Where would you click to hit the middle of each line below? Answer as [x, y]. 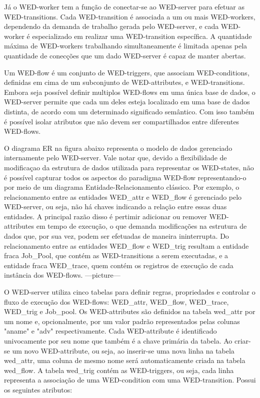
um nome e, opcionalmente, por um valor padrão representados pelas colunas [122, 321]
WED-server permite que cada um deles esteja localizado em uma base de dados [127, 102]
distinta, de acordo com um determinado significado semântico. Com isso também [129, 111]
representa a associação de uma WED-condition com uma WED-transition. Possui [130, 380]
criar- [242, 341]
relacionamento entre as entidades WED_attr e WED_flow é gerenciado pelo [123, 197]
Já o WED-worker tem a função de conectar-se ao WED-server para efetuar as [124, 6]
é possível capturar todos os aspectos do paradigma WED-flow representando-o [125, 177]
